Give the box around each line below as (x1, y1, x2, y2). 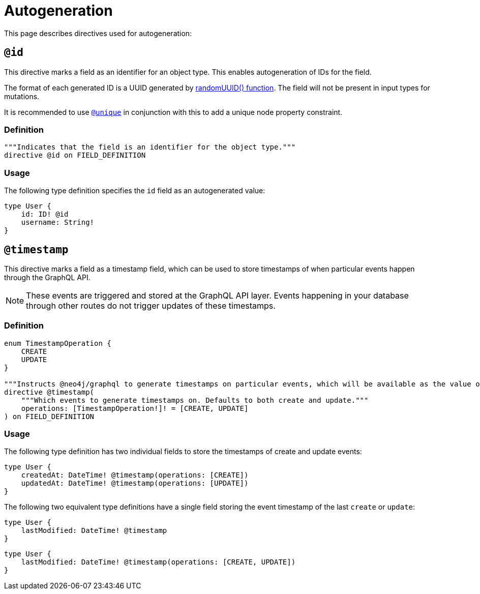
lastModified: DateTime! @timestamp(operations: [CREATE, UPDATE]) (21, 558, 296, 567)
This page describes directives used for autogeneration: (4, 28, 192, 38)
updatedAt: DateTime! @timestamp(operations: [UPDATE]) (21, 479, 249, 488)
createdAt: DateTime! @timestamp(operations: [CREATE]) (21, 471, 249, 480)
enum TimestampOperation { (4, 339, 111, 347)
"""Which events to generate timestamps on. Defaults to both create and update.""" (21, 396, 369, 404)
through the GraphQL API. (4, 273, 91, 282)
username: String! (21, 218, 95, 227)
